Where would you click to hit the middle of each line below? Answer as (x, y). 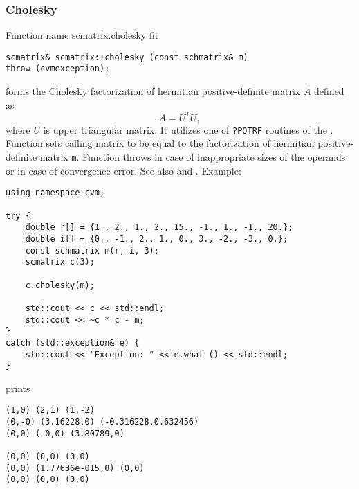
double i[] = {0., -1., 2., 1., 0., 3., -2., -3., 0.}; (157, 239)
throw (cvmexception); (58, 69)
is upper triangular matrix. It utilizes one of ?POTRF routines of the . (188, 129)
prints (18, 388)
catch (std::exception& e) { (73, 343)
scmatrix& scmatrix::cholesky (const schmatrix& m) (127, 57)
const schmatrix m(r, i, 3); (92, 250)
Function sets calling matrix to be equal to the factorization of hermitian (160, 143)
